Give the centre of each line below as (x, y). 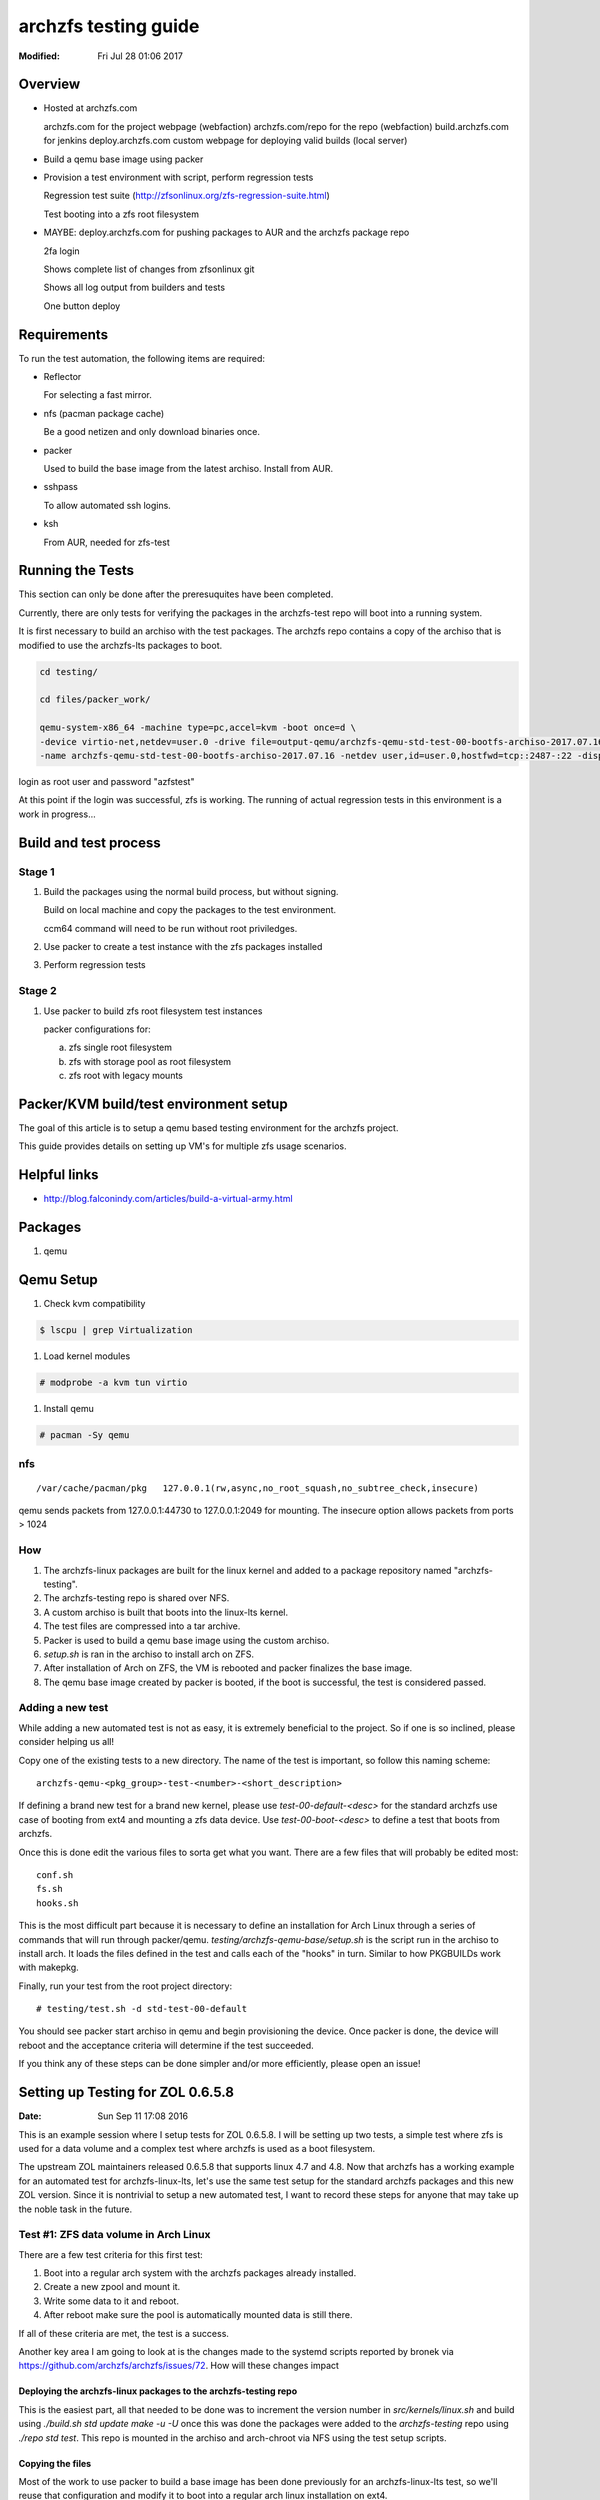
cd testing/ (69, 671)
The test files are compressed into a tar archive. (142, 1626)
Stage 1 (36, 872)
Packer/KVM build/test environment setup (153, 1103)
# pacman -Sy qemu (84, 1435)
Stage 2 (37, 991)
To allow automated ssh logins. (107, 505)
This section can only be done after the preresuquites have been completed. (176, 594)
